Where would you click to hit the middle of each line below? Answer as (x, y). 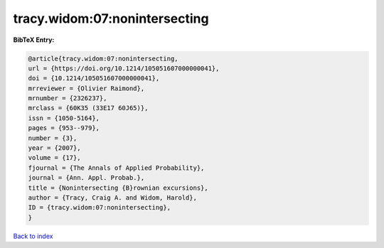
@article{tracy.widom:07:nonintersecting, (103, 58)
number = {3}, (53, 138)
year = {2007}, (54, 148)
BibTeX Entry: (34, 40)
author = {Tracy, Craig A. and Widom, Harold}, (112, 198)
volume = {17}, (54, 158)
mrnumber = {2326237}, (68, 98)
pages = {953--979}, (64, 128)
